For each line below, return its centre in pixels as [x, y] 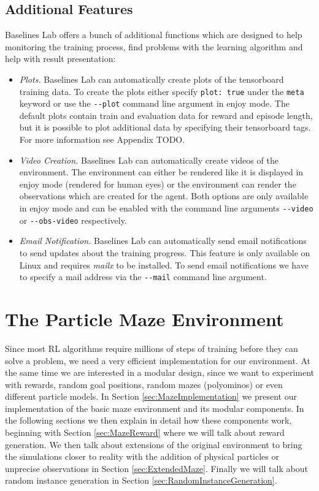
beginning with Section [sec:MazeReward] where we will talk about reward [145, 432]
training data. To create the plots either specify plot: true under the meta [162, 91]
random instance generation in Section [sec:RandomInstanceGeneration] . [141, 480]
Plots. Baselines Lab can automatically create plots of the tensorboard [152, 79]
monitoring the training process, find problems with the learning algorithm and [154, 46]
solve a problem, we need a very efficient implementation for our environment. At [158, 360]
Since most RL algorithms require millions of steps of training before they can [152, 348]
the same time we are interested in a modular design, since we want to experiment [159, 372]
